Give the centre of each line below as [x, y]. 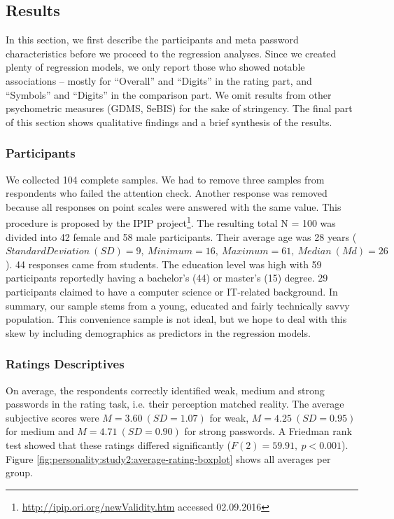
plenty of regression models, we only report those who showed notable [155, 67]
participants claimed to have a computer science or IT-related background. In [172, 291]
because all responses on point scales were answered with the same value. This [174, 206]
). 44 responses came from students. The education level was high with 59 [164, 264]
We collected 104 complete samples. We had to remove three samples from [165, 179]
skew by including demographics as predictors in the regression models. [158, 332]
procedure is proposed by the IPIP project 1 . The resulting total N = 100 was [171, 222]
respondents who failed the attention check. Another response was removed [167, 193]
